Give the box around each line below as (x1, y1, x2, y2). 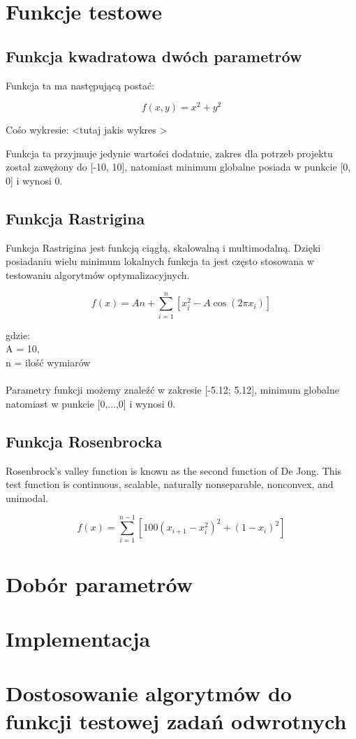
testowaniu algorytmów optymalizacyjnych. (6, 268, 190, 282)
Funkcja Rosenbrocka (6, 430, 163, 452)
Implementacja (6, 624, 151, 652)
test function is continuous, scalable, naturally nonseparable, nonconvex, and (6, 477, 334, 492)
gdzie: (6, 327, 30, 342)
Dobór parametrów (6, 569, 193, 598)
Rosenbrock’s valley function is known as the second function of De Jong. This (6, 463, 341, 478)
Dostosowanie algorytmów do (6, 679, 292, 708)
